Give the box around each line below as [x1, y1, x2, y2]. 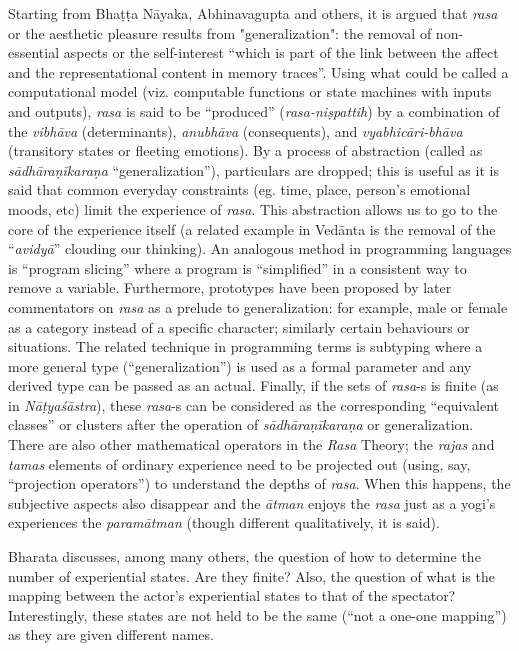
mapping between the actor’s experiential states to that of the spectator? [8, 585, 456, 606]
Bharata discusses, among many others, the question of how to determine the [8, 546, 481, 567]
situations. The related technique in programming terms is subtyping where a [8, 336, 483, 357]
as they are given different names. [8, 624, 214, 645]
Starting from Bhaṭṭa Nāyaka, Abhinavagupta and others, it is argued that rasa [8, 3, 498, 23]
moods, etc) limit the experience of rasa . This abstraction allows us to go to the [8, 198, 498, 219]
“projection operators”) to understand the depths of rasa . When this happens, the [8, 473, 511, 494]
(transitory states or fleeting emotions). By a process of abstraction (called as [8, 140, 483, 161]
